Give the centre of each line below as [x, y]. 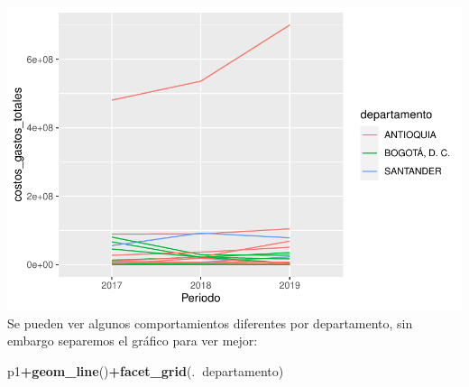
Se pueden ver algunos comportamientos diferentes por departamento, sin [210, 322]
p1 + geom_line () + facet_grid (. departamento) [146, 370]
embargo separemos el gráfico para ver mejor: [133, 341]
